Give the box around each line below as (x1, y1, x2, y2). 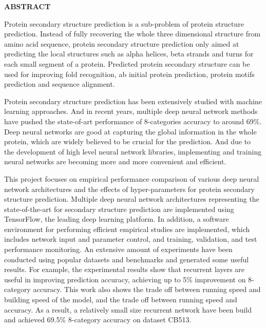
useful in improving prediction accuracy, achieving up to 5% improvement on (4, 274, 246, 284)
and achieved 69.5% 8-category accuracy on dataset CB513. (4, 314, 192, 325)
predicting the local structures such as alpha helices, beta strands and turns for (4, 48, 254, 59)
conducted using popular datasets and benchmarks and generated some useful (4, 254, 249, 264)
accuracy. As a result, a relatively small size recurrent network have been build (4, 304, 252, 315)
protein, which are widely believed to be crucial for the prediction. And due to (4, 136, 251, 147)
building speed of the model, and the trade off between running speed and (4, 294, 237, 305)
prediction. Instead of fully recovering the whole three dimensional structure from (4, 28, 261, 39)
